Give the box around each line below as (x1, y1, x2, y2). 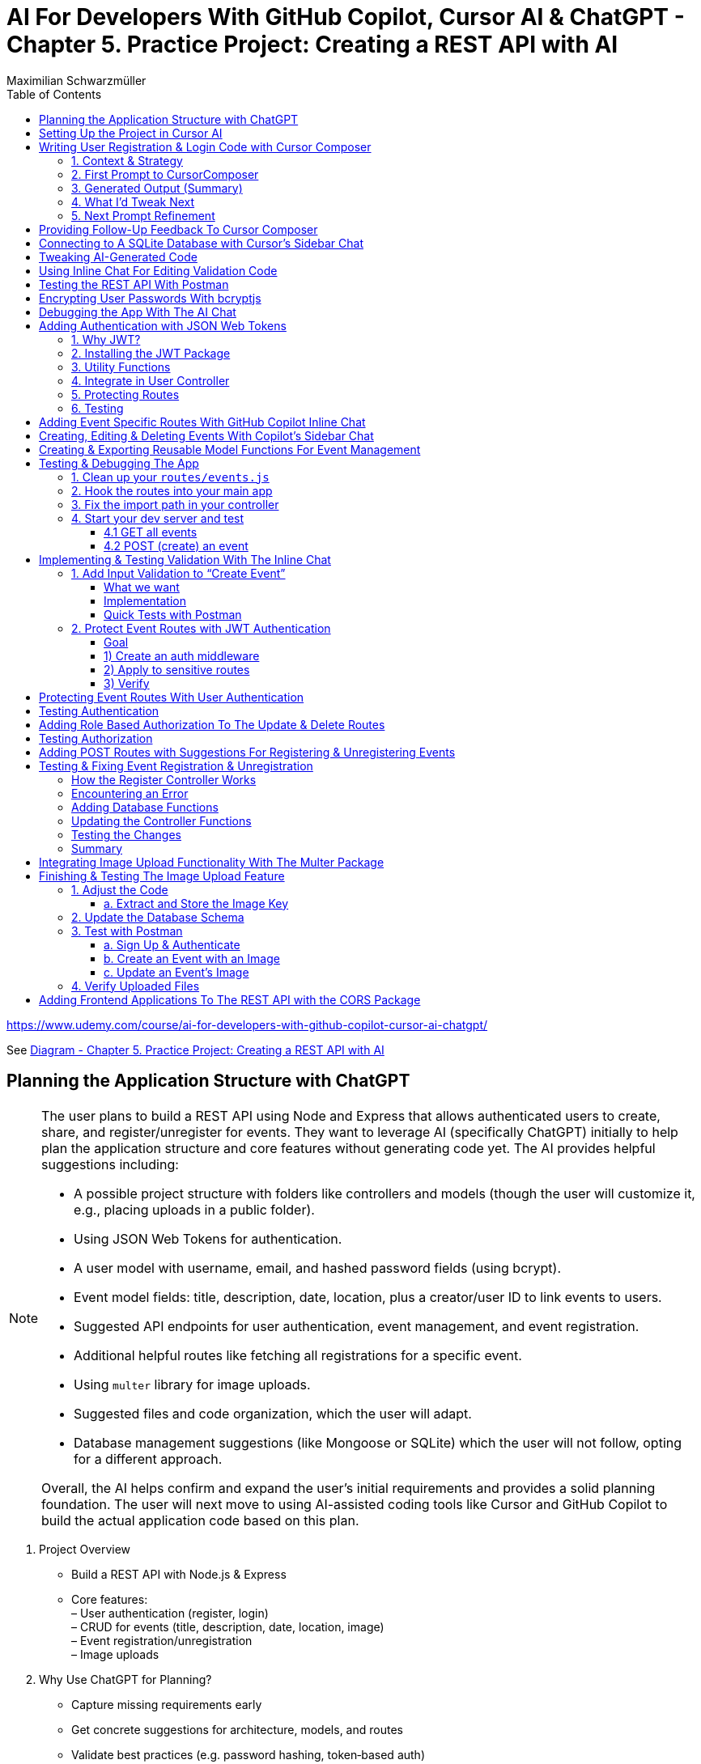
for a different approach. (74, 1450, 223, 1467)
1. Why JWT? (71, 332, 141, 346)
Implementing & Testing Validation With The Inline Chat (39, 552, 331, 566)
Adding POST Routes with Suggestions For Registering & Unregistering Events (39, 744, 456, 759)
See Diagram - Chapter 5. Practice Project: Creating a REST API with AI (6, 1042, 384, 1057)
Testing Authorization (39, 731, 153, 745)
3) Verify (104, 676, 150, 690)
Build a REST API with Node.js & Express (71, 1567, 287, 1581)
